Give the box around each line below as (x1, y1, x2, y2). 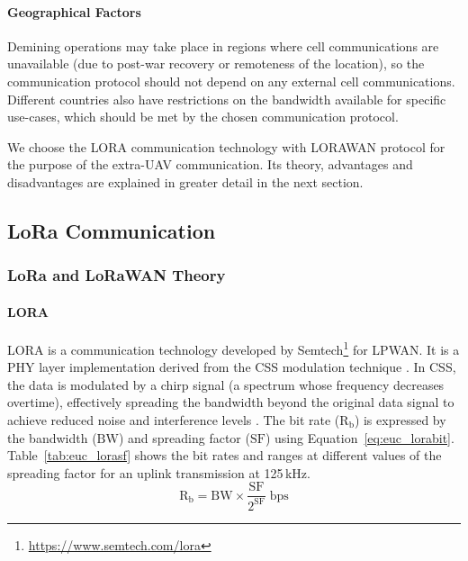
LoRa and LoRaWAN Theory (7, 264, 226, 286)
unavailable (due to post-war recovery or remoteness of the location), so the (7, 54, 425, 73)
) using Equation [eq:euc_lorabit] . (265, 428, 454, 447)
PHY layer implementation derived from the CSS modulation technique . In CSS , (7, 357, 456, 376)
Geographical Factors (7, 2, 141, 21)
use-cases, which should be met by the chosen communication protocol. (7, 107, 399, 126)
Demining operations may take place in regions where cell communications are (7, 36, 439, 55)
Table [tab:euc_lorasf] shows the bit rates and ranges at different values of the (7, 446, 442, 465)
